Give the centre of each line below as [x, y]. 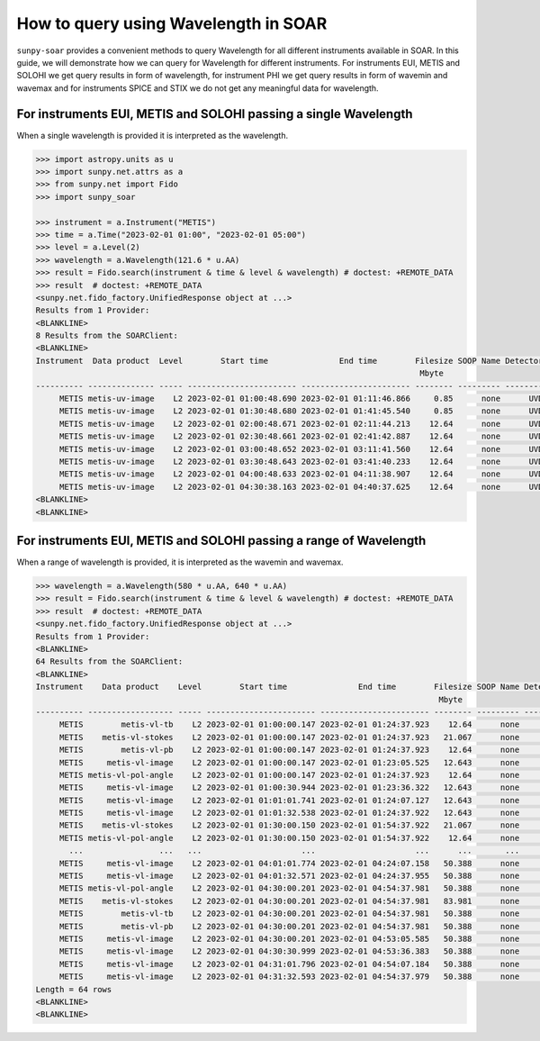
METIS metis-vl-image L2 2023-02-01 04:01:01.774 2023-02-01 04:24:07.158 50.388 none [289, 863]
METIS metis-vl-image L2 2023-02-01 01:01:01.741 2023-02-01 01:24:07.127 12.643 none [289, 800]
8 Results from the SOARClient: [107, 336]
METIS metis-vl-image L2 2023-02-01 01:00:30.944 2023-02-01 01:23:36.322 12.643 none [289, 788]
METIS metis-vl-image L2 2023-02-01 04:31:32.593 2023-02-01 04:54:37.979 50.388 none [289, 977]
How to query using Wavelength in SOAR [172, 23]
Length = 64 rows [74, 989]
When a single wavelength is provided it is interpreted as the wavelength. [152, 135]
